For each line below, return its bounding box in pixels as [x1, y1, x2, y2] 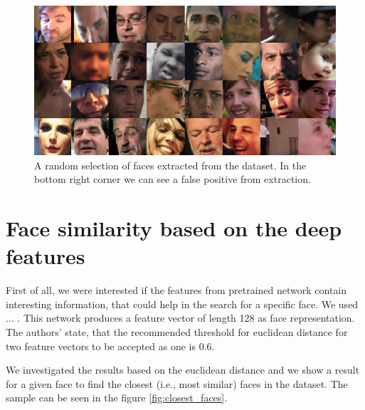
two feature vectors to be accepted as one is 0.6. [6, 338, 215, 353]
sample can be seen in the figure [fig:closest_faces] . [6, 390, 228, 405]
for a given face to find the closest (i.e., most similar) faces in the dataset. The [6, 376, 348, 391]
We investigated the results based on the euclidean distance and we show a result [6, 362, 360, 377]
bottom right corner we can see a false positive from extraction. [34, 172, 311, 186]
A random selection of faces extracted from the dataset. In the [34, 157, 307, 172]
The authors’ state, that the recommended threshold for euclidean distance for [6, 325, 348, 340]
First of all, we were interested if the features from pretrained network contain [6, 283, 347, 298]
